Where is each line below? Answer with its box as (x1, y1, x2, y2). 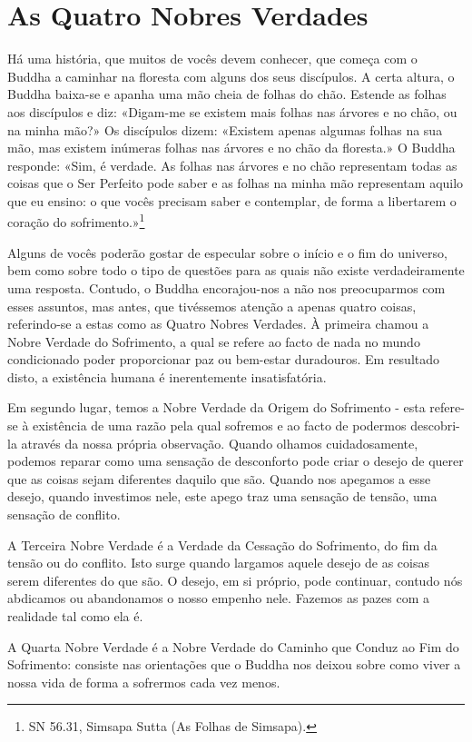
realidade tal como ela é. (7, 607, 143, 625)
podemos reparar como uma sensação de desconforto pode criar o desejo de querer (7, 451, 464, 470)
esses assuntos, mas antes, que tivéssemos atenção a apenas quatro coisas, (7, 296, 417, 315)
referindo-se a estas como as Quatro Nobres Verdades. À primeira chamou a (7, 314, 429, 333)
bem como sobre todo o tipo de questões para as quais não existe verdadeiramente (7, 261, 465, 280)
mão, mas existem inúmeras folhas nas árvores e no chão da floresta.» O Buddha (7, 138, 456, 157)
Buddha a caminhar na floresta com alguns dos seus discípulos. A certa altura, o (7, 66, 455, 85)
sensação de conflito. (7, 505, 121, 524)
